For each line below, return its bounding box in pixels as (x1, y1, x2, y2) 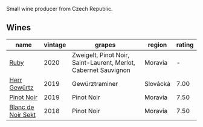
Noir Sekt (9, 110, 36, 119)
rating (176, 41, 194, 49)
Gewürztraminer (72, 79, 118, 88)
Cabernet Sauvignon (72, 66, 131, 74)
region (147, 41, 167, 49)
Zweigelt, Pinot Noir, (72, 51, 130, 59)
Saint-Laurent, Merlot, (72, 58, 136, 67)
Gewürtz (9, 83, 34, 91)
